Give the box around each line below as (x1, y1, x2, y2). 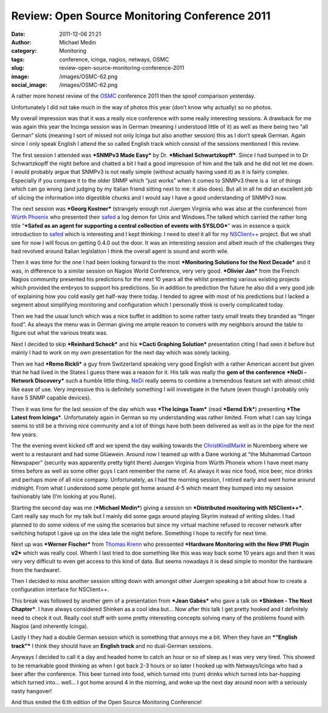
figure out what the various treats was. (11, 329, 108, 336)
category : (11, 47, 37, 55)
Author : (11, 38, 32, 46)
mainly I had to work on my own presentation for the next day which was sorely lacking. (11, 349, 231, 356)
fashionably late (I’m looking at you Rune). (11, 493, 117, 500)
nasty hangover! (11, 687, 52, 695)
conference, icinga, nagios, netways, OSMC (59, 55, 169, 63)
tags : (11, 55, 25, 63)
